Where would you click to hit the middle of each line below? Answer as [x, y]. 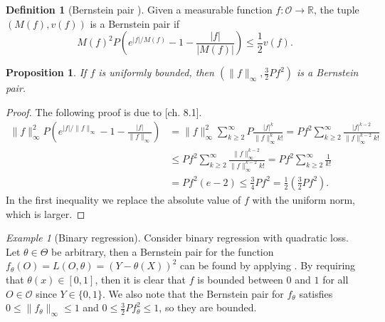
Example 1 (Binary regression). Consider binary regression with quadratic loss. [177, 238]
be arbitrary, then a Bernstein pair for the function [163, 251]
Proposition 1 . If [46, 72]
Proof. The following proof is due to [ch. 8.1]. [104, 111]
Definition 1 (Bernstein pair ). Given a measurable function [139, 9]
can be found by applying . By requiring [268, 265]
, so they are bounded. [208, 307]
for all [336, 279]
